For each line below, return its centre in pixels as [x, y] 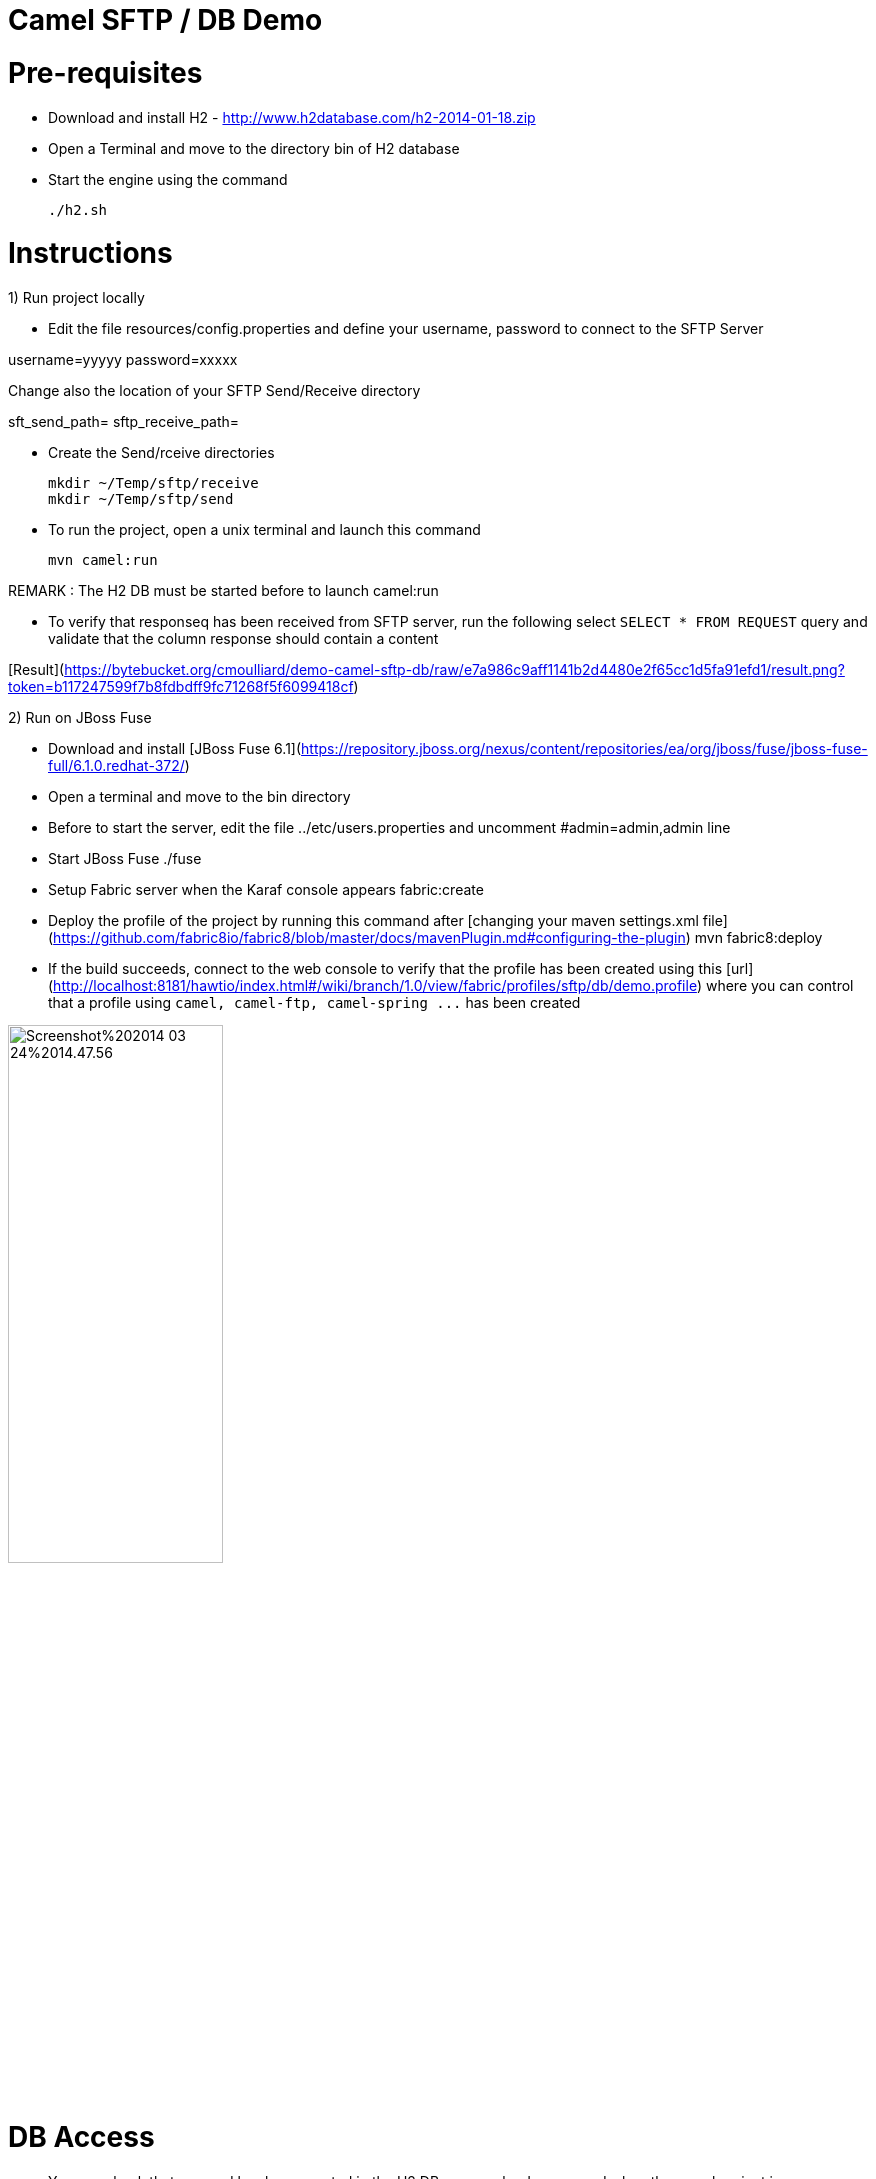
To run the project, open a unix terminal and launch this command [264, 529]
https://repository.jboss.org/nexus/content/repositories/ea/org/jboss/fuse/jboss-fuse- [584, 748]
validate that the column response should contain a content [243, 638]
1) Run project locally [76, 297]
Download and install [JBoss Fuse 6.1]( [175, 748]
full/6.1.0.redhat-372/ [116, 765]
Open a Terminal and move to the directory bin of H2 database [254, 148]
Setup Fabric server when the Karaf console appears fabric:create [266, 889]
